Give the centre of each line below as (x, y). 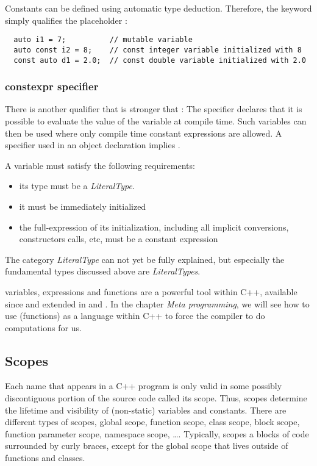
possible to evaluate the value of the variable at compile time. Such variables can (156, 120)
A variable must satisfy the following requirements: (100, 165)
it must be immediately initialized (83, 206)
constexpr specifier (52, 86)
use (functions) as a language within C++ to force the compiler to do (135, 316)
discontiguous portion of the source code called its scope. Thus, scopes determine (156, 398)
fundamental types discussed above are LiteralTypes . (103, 271)
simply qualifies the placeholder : (66, 20)
